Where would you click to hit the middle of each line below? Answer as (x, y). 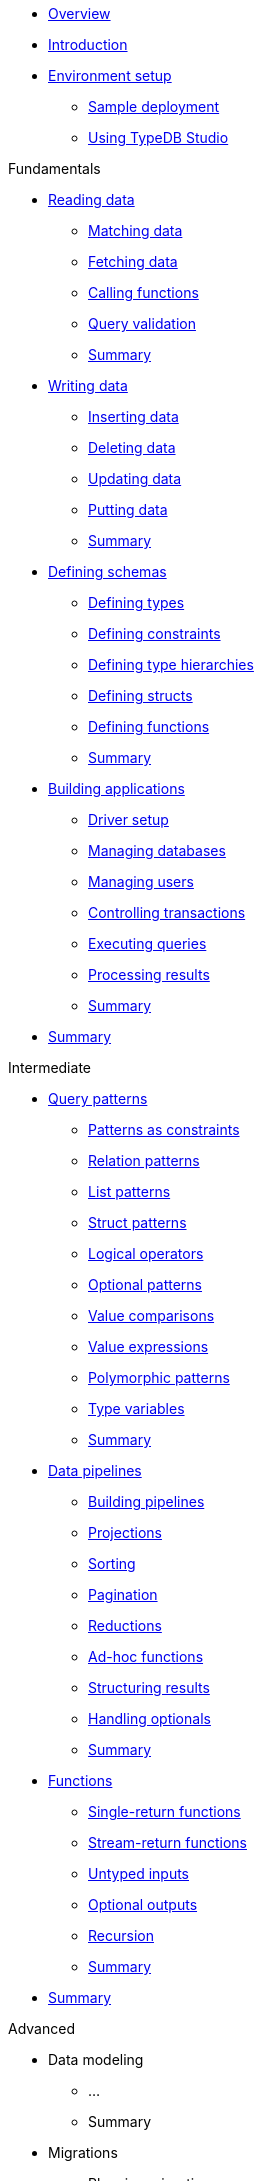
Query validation (142, 323)
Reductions (125, 1625)
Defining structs (140, 695)
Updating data (135, 478)
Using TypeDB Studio (158, 137)
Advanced (41, 2028)
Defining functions (149, 726)
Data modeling (96, 2059)
